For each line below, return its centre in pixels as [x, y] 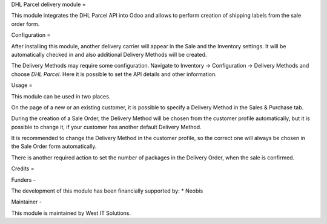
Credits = [23, 168]
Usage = [22, 85]
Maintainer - [27, 202]
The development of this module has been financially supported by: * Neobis [107, 191]
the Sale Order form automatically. [54, 146]
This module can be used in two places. [61, 96]
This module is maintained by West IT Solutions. [71, 213]
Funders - [24, 180]
